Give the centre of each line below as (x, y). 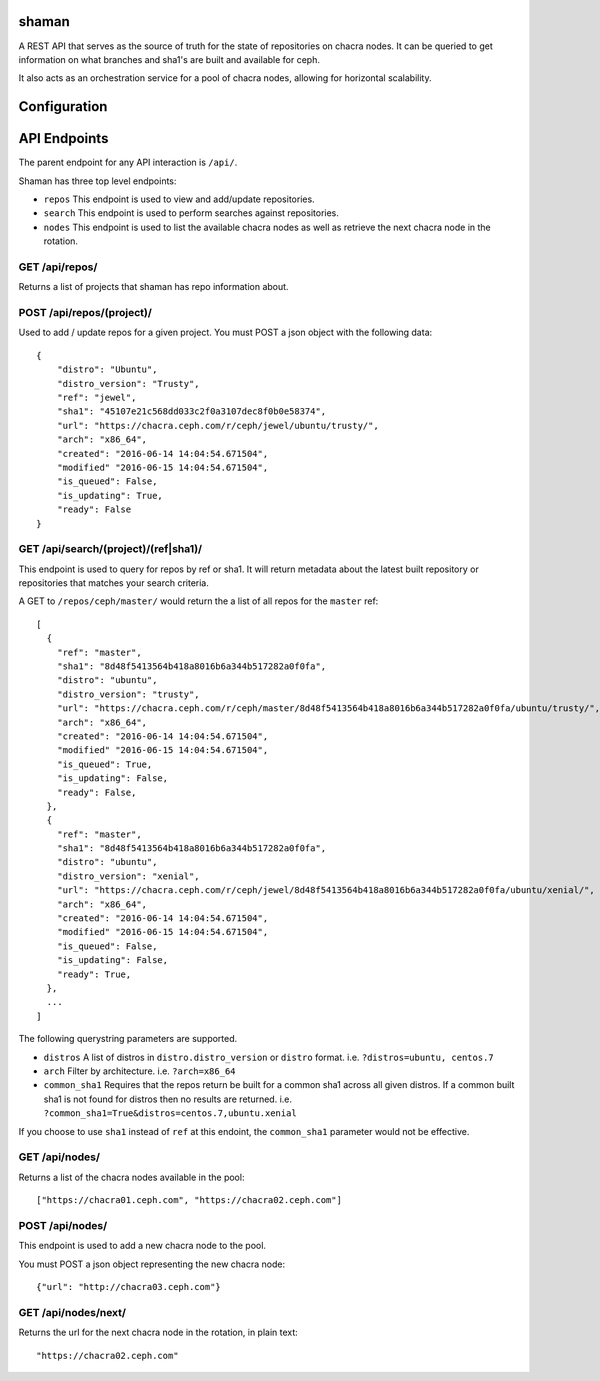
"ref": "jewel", (96, 398)
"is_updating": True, (110, 495)
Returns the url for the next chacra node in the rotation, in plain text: (158, 1332)
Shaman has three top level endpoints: (97, 181)
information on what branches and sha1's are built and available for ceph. (169, 59)
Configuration (63, 106)
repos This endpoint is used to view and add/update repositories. (179, 199)
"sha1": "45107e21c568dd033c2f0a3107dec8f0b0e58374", (191, 411)
